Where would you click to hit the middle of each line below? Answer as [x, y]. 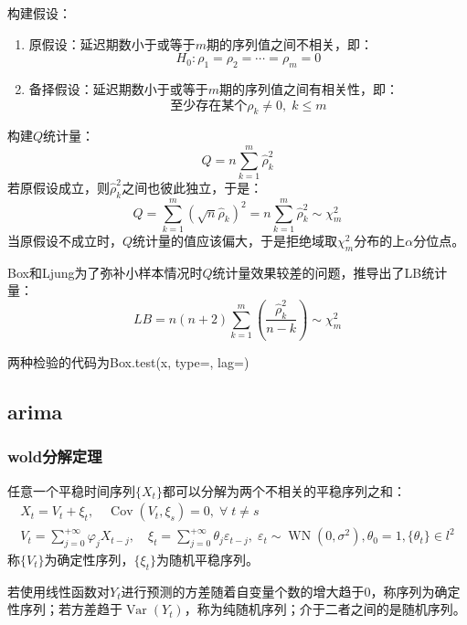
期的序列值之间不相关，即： [290, 43]
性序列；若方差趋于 [65, 609]
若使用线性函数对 [58, 591]
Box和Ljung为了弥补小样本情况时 [105, 272]
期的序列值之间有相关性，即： [309, 88]
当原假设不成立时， [65, 241]
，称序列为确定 [415, 591]
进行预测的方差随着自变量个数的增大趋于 [243, 591]
